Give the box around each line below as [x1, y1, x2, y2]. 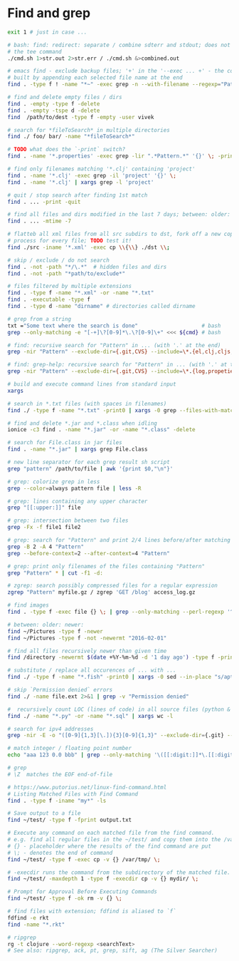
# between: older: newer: [7, 621, 84, 628]
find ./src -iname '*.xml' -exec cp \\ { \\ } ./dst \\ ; [7, 244, 171, 251]
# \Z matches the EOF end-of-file [7, 771, 113, 778]
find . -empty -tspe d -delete [7, 107, 100, 114]
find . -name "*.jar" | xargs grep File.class [7, 446, 148, 453]
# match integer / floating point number [7, 745, 132, 752]
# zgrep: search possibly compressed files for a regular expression [7, 582, 218, 590]
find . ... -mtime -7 [7, 217, 72, 225]
